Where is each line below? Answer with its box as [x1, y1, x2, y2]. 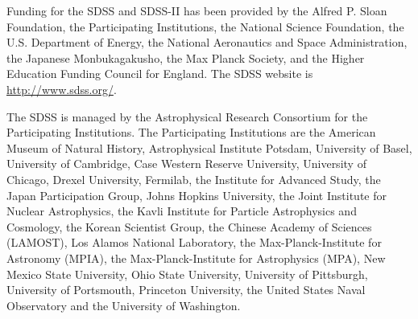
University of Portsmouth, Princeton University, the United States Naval [6, 281, 366, 298]
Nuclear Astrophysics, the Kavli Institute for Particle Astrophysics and [6, 202, 357, 219]
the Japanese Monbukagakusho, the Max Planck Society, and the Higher [6, 49, 365, 66]
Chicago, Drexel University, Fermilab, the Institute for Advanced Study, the [6, 170, 381, 187]
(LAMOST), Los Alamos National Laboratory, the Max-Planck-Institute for [6, 234, 382, 251]
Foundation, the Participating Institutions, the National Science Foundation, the [6, 18, 404, 35]
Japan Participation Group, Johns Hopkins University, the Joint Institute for [6, 186, 387, 203]
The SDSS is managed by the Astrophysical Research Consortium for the [6, 108, 368, 125]
